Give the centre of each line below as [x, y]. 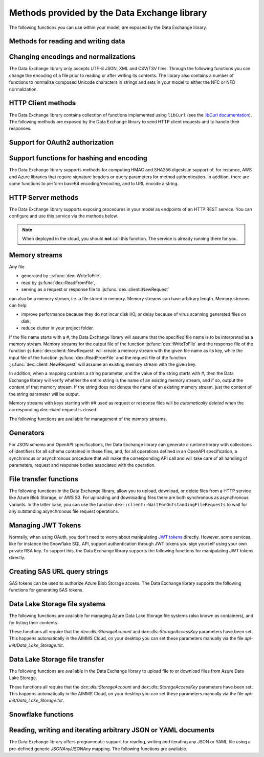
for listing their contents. [34, 622]
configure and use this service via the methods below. [64, 216]
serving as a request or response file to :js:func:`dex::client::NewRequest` [95, 289]
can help [18, 305]
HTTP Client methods [42, 103]
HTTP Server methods [44, 198]
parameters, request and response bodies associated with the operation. [82, 465]
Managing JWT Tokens [45, 525]
